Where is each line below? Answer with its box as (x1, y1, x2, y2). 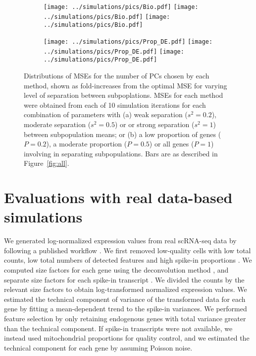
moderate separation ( (24, 119, 91, 129)
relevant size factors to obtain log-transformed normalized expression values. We (4, 284, 247, 294)
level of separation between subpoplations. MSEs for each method (24, 90, 223, 100)
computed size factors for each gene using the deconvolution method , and (4, 264, 229, 275)
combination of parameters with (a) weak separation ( (24, 109, 188, 120)
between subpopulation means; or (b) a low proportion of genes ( (24, 129, 221, 139)
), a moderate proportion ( (46, 139, 127, 149)
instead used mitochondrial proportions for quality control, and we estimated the (4, 333, 250, 343)
